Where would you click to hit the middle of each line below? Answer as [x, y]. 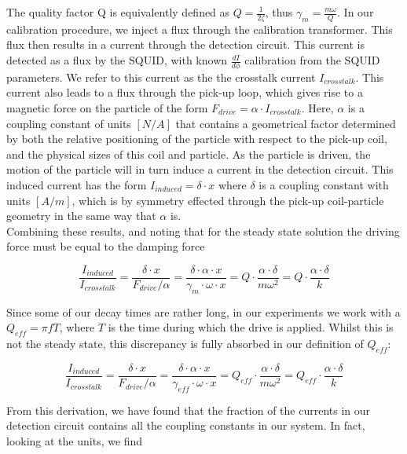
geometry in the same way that [81, 216]
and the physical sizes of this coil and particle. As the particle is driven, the [189, 154]
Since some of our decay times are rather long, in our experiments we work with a [203, 311]
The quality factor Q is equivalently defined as [118, 12]
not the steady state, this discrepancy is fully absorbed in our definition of [185, 344]
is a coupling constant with [324, 185]
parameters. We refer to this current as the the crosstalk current [161, 77]
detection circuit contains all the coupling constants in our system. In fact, [186, 425]
